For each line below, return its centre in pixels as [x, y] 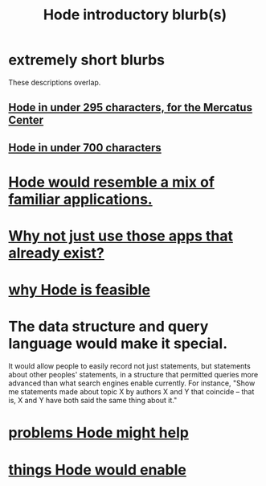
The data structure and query [108, 327]
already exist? [56, 253]
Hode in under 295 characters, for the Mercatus [131, 107]
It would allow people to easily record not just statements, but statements [129, 366]
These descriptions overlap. [55, 82]
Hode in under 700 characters [85, 148]
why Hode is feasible [80, 290]
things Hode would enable [98, 470]
